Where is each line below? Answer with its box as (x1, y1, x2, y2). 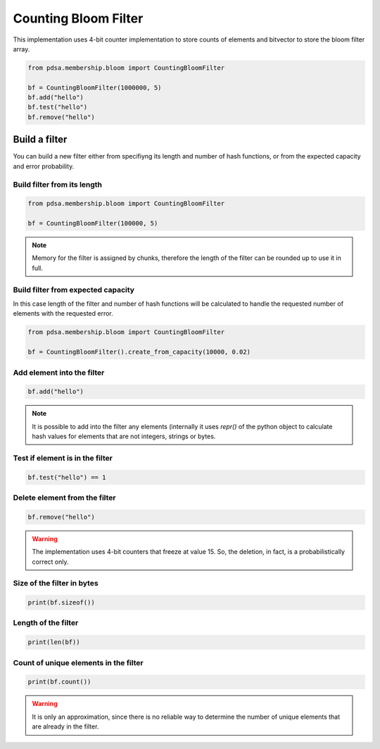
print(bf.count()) (27, 678, 91, 686)
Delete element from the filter (13, 493, 116, 502)
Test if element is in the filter (13, 453, 113, 463)
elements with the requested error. (13, 309, 114, 318)
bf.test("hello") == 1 (27, 473, 106, 481)
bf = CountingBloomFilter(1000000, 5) (27, 83, 162, 92)
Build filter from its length (13, 180, 102, 190)
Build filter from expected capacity (13, 285, 135, 295)
